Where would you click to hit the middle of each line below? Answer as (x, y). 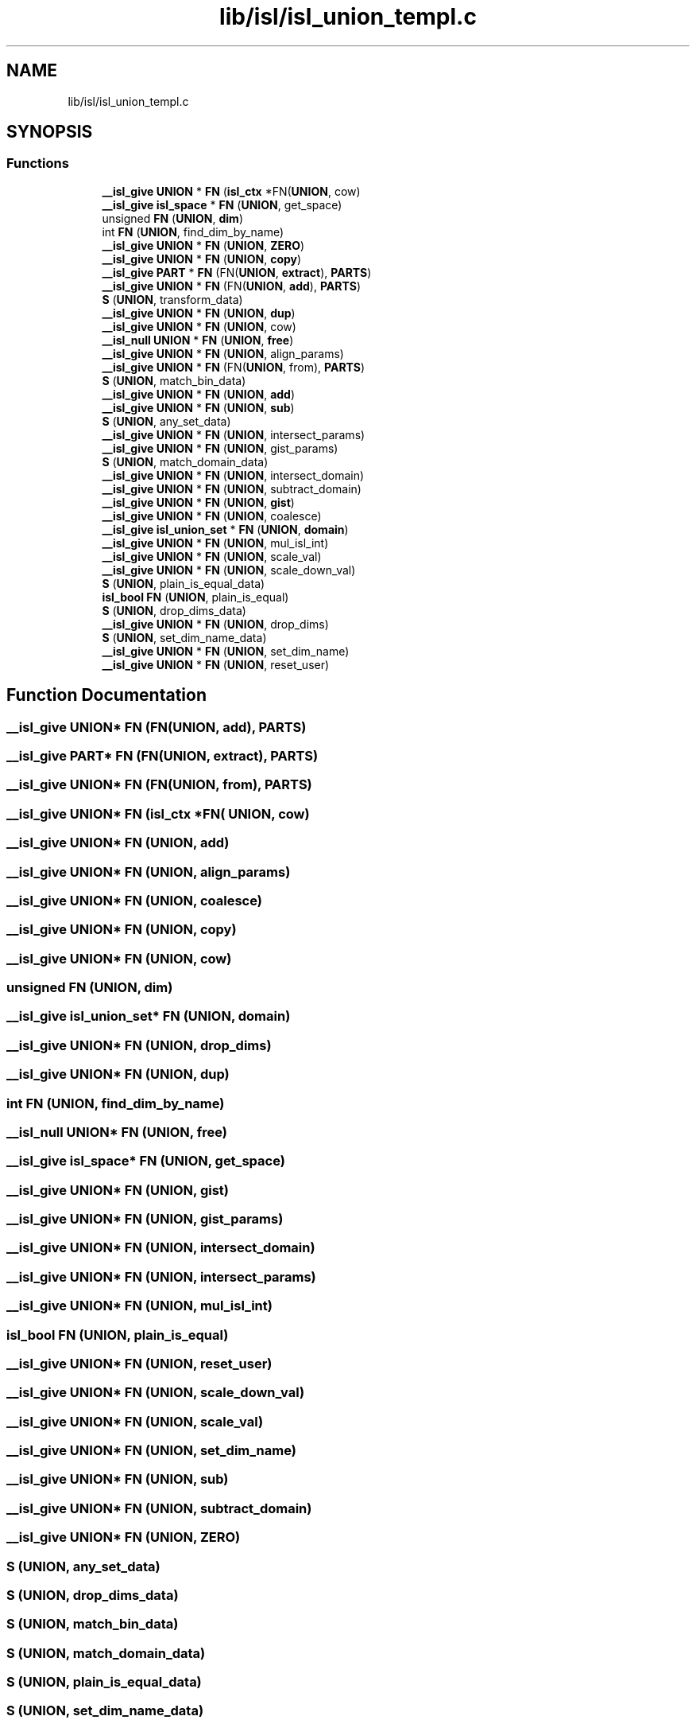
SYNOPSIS (50, 132)
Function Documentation (106, 695)
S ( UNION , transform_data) (172, 299)
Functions (38, 163)
